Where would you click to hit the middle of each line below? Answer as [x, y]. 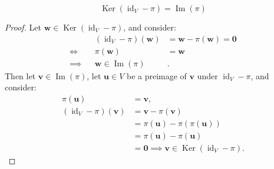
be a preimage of [156, 75]
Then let [20, 75]
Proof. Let [23, 27]
